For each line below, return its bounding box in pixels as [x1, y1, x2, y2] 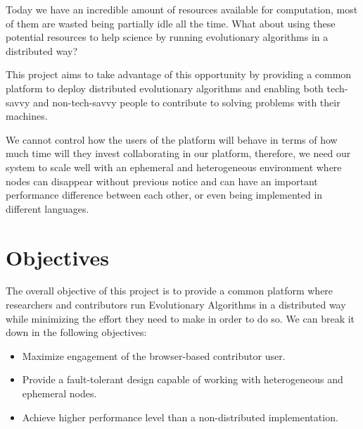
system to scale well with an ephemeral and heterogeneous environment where [6, 159, 342, 174]
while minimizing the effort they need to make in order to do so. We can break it [6, 311, 355, 325]
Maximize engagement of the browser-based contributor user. [22, 348, 286, 363]
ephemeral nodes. [22, 386, 97, 400]
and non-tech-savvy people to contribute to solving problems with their [32, 94, 340, 109]
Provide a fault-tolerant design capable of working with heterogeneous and [22, 372, 343, 387]
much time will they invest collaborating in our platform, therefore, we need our [6, 146, 351, 161]
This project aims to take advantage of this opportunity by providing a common [6, 67, 352, 82]
